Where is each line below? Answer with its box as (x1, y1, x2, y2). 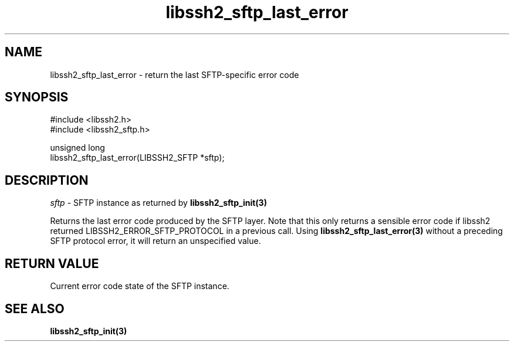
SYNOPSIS (5, 90, 69, 105)
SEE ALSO (5, 301, 65, 316)
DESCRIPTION (5, 172, 89, 188)
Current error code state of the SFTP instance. (50, 281, 229, 291)
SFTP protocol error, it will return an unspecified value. (50, 236, 261, 246)
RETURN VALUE (5, 256, 99, 271)
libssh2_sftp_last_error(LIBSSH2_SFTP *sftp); (50, 152, 225, 163)
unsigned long (50, 143, 105, 153)
